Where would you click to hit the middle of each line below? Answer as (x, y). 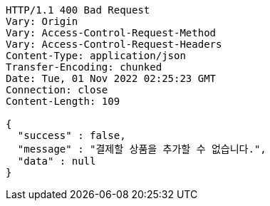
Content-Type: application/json (96, 56)
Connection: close (57, 90)
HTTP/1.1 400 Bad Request (78, 10)
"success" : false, (72, 135)
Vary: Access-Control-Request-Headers (114, 44)
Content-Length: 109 (63, 101)
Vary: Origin (42, 21)
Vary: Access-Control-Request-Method (111, 33)
